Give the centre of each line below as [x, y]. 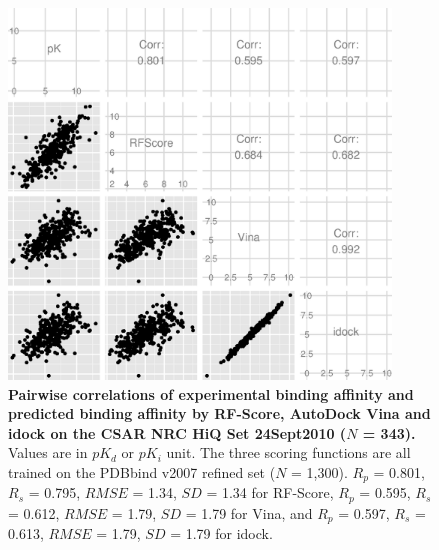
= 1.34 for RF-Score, [270, 492]
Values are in [48, 452]
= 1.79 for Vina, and [249, 512]
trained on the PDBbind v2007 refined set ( [142, 471]
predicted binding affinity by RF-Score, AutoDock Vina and [219, 413]
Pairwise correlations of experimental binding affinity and [211, 393]
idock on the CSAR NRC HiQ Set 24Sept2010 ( [177, 432]
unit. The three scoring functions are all [288, 452]
